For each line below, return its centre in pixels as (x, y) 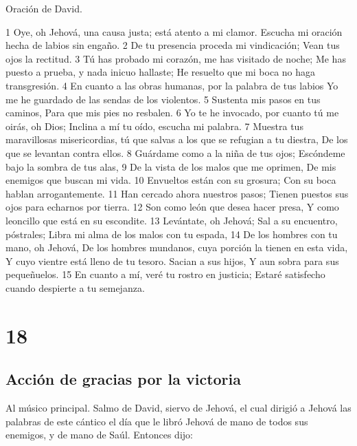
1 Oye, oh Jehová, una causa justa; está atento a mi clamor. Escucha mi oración (174, 31)
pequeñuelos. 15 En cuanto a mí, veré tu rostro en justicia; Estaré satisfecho (165, 274)
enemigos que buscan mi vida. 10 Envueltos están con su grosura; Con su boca (171, 180)
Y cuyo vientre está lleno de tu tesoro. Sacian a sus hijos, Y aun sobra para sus (172, 261)
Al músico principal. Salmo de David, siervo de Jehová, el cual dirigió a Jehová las (178, 408)
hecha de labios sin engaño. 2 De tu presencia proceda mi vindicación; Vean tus (173, 45)
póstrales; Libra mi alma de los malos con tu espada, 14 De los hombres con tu (172, 234)
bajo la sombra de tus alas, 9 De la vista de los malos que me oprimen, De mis (171, 166)
